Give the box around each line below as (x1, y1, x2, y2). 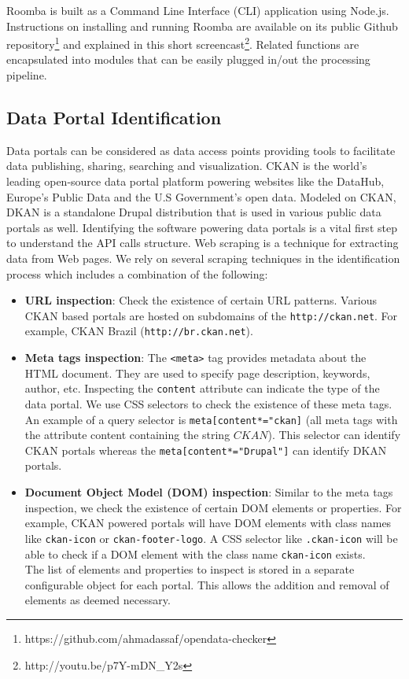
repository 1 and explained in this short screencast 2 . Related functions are (6, 34, 359, 52)
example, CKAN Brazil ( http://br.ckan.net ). (24, 323, 253, 339)
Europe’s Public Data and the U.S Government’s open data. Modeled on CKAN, (6, 188, 396, 205)
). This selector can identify (267, 426, 401, 443)
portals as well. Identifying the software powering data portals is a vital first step (6, 219, 397, 235)
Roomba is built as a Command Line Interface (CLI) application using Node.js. (6, 2, 389, 18)
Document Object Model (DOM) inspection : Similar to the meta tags (24, 484, 393, 500)
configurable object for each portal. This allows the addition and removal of (24, 576, 389, 592)
